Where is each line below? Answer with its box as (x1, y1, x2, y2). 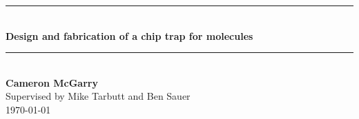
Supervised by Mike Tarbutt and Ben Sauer (6, 89, 191, 103)
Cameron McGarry (6, 75, 98, 89)
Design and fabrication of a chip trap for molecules (6, 28, 253, 43)
